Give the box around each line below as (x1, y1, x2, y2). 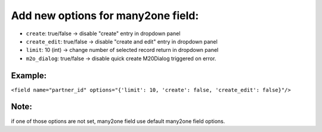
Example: (11, 70, 47, 81)
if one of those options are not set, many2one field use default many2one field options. (11, 117, 225, 125)
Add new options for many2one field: (11, 9, 199, 22)
